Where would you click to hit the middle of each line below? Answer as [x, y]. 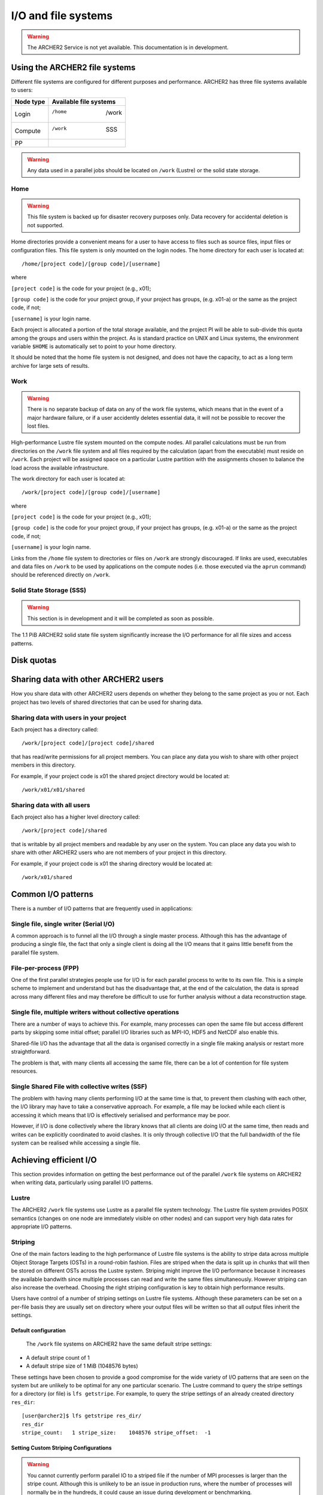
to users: [22, 90]
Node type [30, 102]
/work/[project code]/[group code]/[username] [91, 492]
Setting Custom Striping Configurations [61, 1448]
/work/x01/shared [47, 877]
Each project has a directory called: [55, 729]
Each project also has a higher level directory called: [75, 817]
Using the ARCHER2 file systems [73, 67]
